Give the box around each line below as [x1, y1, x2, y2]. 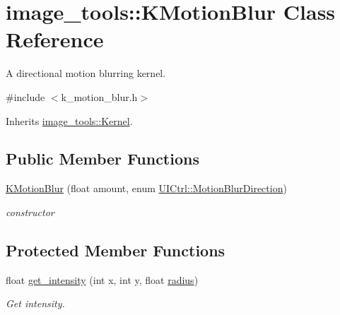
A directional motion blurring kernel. [6, 66, 166, 81]
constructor [6, 204, 54, 219]
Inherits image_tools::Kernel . [6, 113, 133, 128]
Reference [6, 25, 104, 54]
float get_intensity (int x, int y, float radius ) [6, 272, 199, 287]
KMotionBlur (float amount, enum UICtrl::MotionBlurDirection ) [6, 181, 287, 196]
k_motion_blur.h [61, 89, 138, 104]
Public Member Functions [6, 148, 199, 170]
